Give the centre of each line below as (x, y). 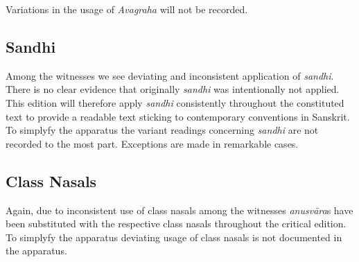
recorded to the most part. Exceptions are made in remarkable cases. (152, 143)
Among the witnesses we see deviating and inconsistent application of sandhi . (170, 75)
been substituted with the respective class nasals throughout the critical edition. (176, 224)
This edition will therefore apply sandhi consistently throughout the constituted (175, 102)
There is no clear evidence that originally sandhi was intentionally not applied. (173, 89)
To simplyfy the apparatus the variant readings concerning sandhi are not (162, 130)
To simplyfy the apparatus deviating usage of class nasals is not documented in (174, 237)
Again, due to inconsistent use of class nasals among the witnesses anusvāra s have (179, 210)
